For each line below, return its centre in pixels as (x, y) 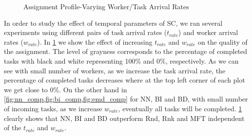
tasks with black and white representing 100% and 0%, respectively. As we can (121, 60)
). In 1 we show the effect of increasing (95, 42)
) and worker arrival (208, 32)
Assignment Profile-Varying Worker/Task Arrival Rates (106, 6)
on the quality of (223, 42)
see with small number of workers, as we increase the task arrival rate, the (115, 70)
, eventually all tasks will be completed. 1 (180, 108)
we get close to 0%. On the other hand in (66, 89)
